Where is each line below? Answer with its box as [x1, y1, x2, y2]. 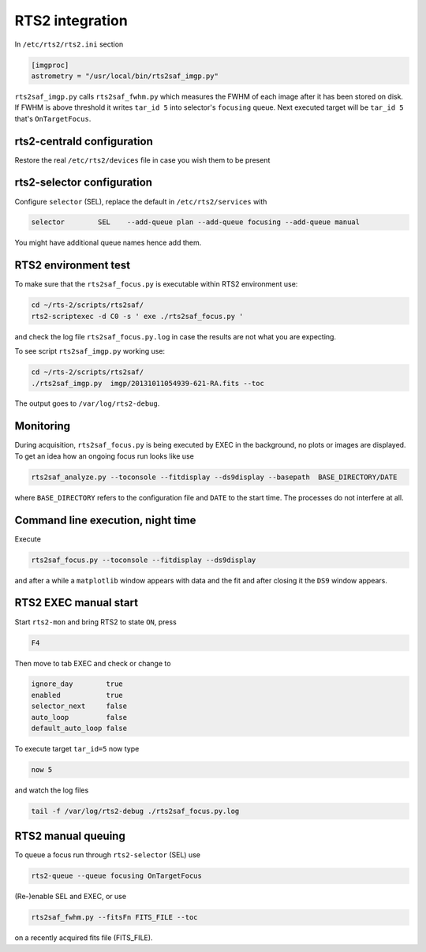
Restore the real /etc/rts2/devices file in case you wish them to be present [14, 155, 271, 165]
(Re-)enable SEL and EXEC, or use [14, 892, 126, 901]
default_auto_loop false [31, 724, 128, 733]
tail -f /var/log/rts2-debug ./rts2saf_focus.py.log [31, 806, 240, 815]
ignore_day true [31, 680, 124, 688]
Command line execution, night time [14, 513, 196, 527]
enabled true [31, 691, 124, 699]
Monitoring [14, 419, 71, 433]
